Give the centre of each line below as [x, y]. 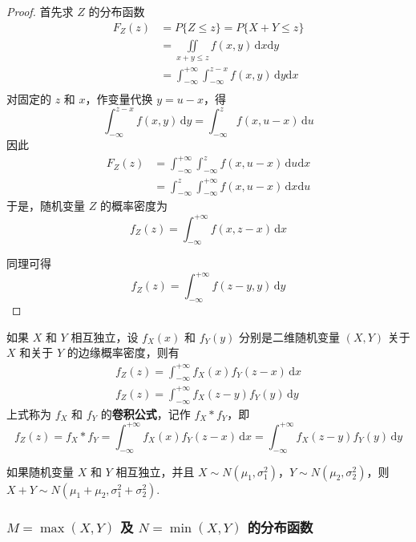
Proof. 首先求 [40, 11]
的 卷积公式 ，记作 [145, 413]
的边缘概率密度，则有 [123, 352]
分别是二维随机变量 [290, 336]
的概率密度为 [133, 206]
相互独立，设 [105, 336]
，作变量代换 [119, 99]
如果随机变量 [40, 471]
